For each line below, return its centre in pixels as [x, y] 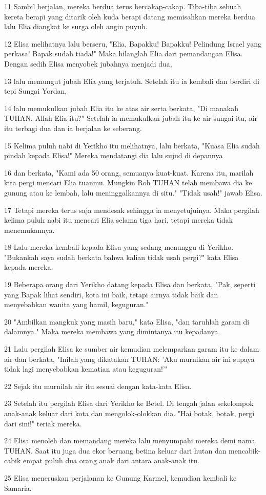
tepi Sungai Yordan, [36, 91]
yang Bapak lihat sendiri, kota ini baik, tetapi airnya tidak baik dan [111, 294]
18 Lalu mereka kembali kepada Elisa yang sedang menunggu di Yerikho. [119, 247]
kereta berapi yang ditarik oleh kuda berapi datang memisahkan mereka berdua [130, 16]
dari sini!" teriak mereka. [43, 423]
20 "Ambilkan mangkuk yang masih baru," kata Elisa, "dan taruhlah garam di [127, 321]
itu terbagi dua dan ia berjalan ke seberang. [73, 128]
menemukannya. [29, 230]
